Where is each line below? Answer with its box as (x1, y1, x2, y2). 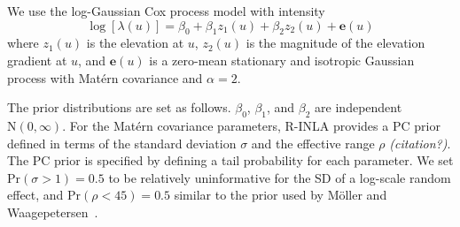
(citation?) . (389, 133, 451, 152)
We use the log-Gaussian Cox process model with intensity (7, 2, 325, 19)
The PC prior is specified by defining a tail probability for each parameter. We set (7, 151, 454, 170)
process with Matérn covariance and (7, 68, 203, 87)
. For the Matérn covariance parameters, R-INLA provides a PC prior (62, 116, 441, 134)
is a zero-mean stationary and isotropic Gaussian (149, 50, 415, 69)
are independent (315, 98, 402, 117)
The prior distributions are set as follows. (7, 98, 231, 117)
